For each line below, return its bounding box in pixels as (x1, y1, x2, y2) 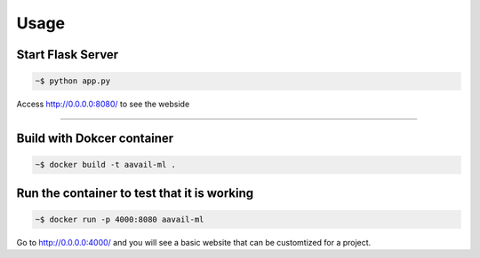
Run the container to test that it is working (16, 185, 254, 200)
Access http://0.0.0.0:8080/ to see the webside (16, 98, 190, 110)
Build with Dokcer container (16, 130, 174, 145)
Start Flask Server (16, 47, 119, 62)
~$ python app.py (35, 76, 111, 86)
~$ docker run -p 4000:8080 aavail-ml (35, 214, 204, 224)
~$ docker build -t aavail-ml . (35, 160, 177, 170)
